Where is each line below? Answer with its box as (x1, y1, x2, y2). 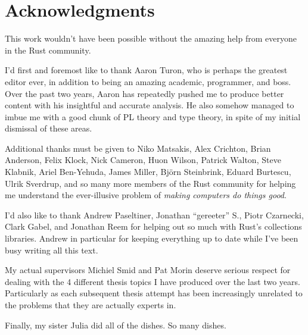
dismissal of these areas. (5, 122, 92, 134)
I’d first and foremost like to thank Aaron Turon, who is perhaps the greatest (5, 64, 288, 76)
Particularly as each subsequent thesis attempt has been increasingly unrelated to (5, 287, 303, 299)
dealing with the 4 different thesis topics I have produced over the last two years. (5, 275, 300, 287)
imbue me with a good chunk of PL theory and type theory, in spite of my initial (5, 110, 301, 123)
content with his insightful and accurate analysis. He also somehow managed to (5, 99, 294, 111)
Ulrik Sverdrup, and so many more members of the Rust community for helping (5, 177, 296, 189)
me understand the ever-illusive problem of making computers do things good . (5, 189, 287, 201)
